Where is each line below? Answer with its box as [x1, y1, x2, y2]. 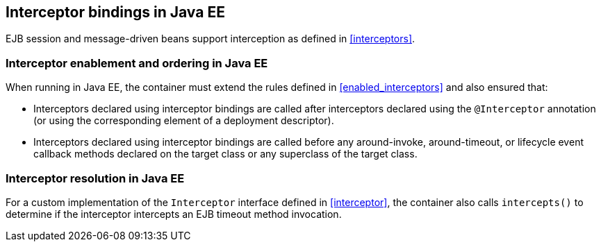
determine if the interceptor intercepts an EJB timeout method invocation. [6, 207, 342, 220]
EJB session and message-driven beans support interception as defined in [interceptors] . [6, 33, 415, 45]
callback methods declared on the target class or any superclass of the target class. [33, 148, 418, 160]
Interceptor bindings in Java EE [6, 3, 225, 21]
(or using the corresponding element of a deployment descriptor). [33, 114, 334, 127]
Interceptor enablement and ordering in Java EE [6, 56, 268, 70]
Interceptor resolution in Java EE [6, 171, 185, 185]
